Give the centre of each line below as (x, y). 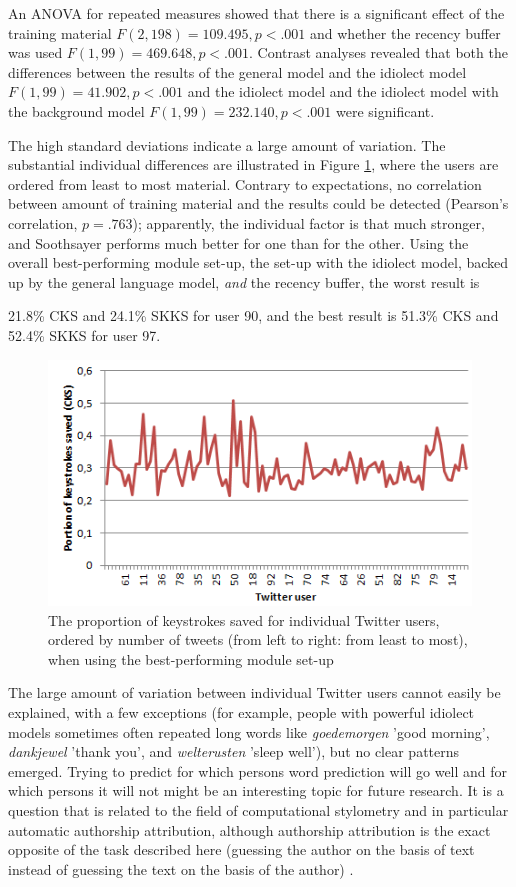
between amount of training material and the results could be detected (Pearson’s (258, 203)
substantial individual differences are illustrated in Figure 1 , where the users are (253, 164)
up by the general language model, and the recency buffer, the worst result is (244, 281)
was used (35, 52)
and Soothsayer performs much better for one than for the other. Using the (238, 242)
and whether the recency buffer (405, 32)
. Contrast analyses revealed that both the (378, 52)
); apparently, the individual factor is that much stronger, (308, 222)
